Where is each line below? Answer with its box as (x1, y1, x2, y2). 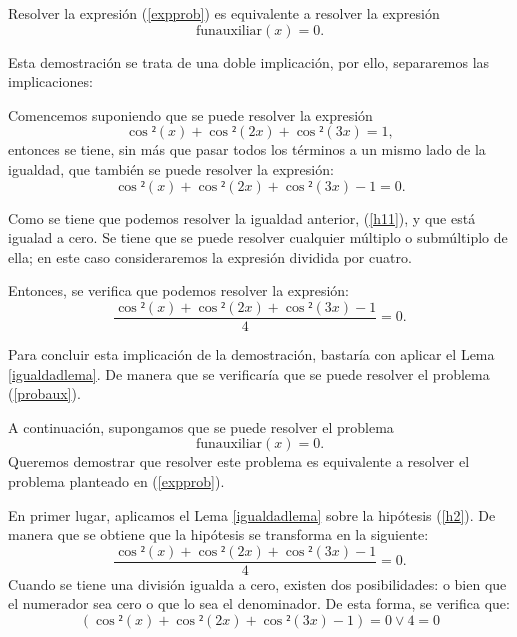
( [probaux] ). (8, 383, 81, 404)
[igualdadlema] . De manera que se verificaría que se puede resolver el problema (8, 363, 490, 384)
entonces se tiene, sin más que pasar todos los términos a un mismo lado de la (8, 139, 486, 160)
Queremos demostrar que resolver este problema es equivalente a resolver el (8, 451, 470, 472)
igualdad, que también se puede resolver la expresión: (8, 158, 334, 179)
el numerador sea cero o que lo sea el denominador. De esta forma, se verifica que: (8, 593, 510, 614)
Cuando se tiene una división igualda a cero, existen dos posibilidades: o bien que (8, 573, 507, 594)
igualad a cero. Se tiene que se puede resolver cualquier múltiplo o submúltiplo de (8, 227, 508, 248)
